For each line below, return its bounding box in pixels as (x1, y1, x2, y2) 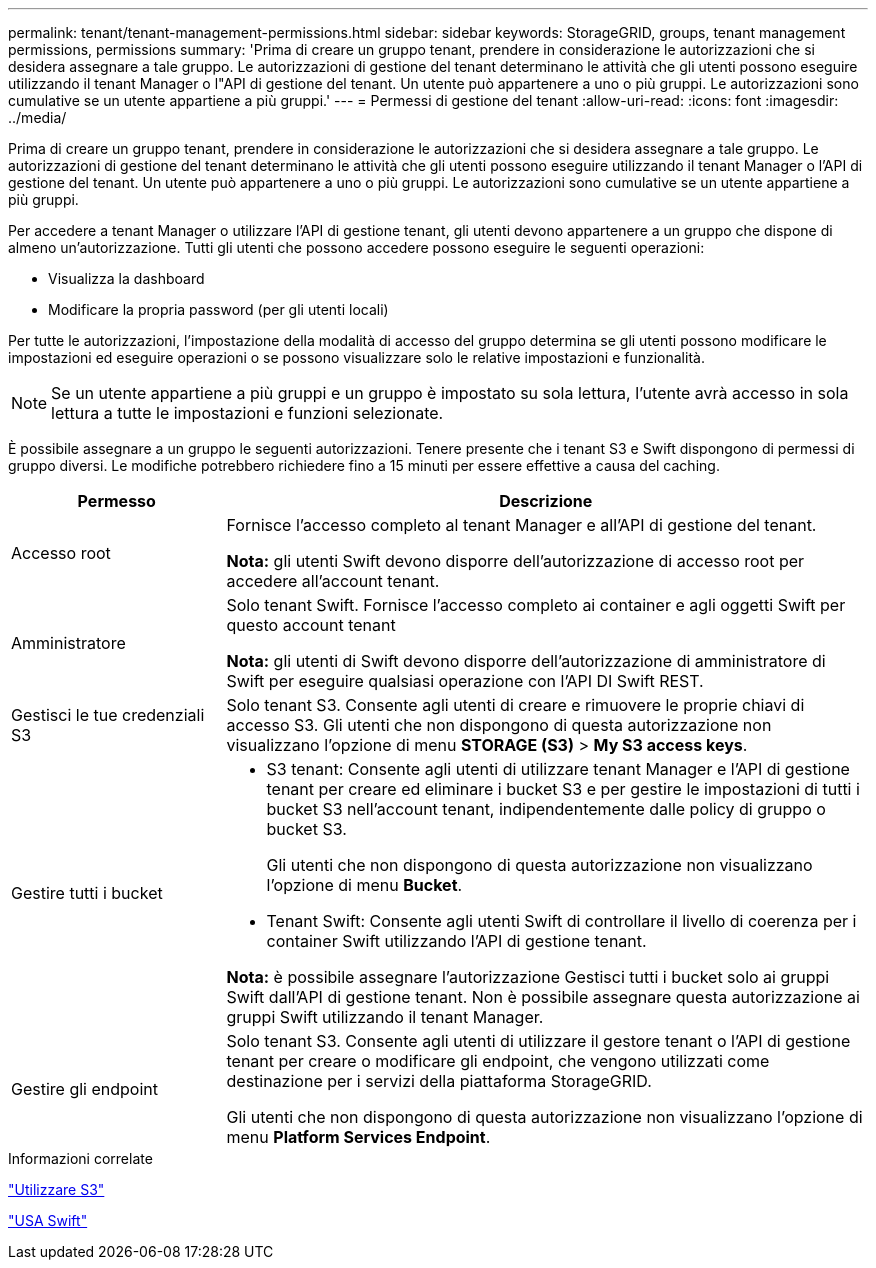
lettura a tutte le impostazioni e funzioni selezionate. (51, 403, 444, 423)
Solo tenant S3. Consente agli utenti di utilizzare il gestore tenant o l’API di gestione (226, 1031, 851, 1051)
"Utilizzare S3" (8, 1181, 105, 1198)
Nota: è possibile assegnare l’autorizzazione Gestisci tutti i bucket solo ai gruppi (226, 967, 830, 987)
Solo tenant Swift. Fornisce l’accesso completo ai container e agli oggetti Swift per (226, 595, 846, 615)
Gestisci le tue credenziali (11, 705, 205, 725)
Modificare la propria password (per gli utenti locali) (48, 301, 389, 318)
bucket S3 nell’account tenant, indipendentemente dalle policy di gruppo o (266, 799, 826, 819)
